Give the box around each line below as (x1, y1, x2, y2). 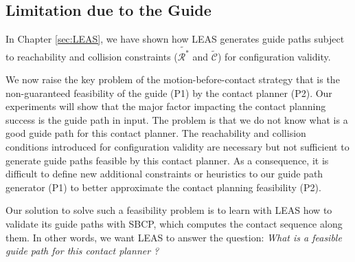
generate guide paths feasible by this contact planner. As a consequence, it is (5, 153, 329, 167)
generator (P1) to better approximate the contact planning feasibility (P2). (5, 179, 321, 194)
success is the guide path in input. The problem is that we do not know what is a (5, 112, 348, 127)
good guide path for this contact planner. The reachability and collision (5, 126, 306, 140)
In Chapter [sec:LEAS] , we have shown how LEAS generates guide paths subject (5, 32, 345, 46)
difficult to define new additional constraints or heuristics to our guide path (5, 166, 323, 181)
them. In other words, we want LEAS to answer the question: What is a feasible (5, 230, 342, 244)
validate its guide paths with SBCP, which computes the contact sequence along (5, 217, 343, 231)
